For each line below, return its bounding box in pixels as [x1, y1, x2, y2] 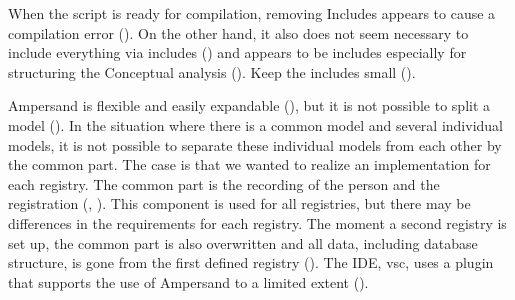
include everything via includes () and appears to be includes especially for [8, 42, 467, 63]
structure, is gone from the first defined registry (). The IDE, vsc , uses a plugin [8, 252, 494, 273]
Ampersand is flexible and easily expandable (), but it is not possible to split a [8, 95, 491, 116]
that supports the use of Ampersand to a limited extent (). [8, 271, 369, 292]
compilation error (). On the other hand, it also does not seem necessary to [8, 22, 469, 43]
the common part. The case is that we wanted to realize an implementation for [8, 154, 491, 175]
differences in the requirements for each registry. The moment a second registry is [8, 212, 507, 233]
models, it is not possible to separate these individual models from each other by [8, 134, 502, 155]
